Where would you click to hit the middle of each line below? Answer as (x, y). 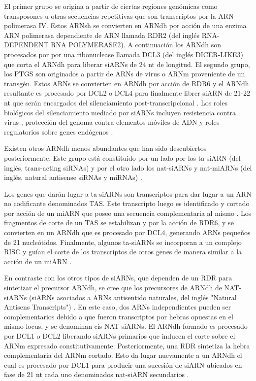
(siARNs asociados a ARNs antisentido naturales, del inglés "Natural (133, 297)
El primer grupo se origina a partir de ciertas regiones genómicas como (111, 6)
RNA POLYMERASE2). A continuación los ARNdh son (136, 45)
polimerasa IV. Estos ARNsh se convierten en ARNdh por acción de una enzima (125, 25)
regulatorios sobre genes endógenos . (59, 131)
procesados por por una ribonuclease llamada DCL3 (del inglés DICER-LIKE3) (124, 54)
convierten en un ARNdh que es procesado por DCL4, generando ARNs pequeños (127, 232)
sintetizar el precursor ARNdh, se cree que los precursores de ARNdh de (113, 288)
